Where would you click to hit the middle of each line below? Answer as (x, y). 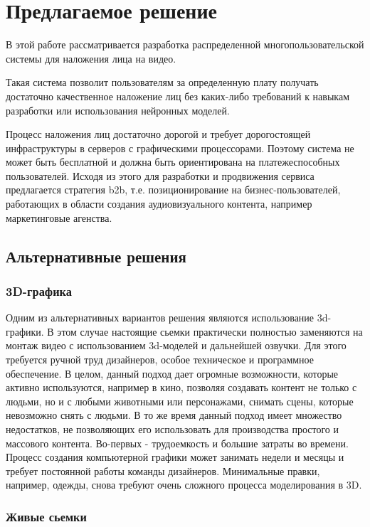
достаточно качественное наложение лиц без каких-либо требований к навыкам (178, 96)
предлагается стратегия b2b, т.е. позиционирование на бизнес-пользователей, (173, 190)
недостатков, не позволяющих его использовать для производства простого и (172, 429)
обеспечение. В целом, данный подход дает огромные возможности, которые (172, 373)
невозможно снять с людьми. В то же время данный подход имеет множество (174, 415)
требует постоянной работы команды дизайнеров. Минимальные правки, (163, 470)
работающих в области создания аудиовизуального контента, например (159, 204)
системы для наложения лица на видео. (91, 58)
